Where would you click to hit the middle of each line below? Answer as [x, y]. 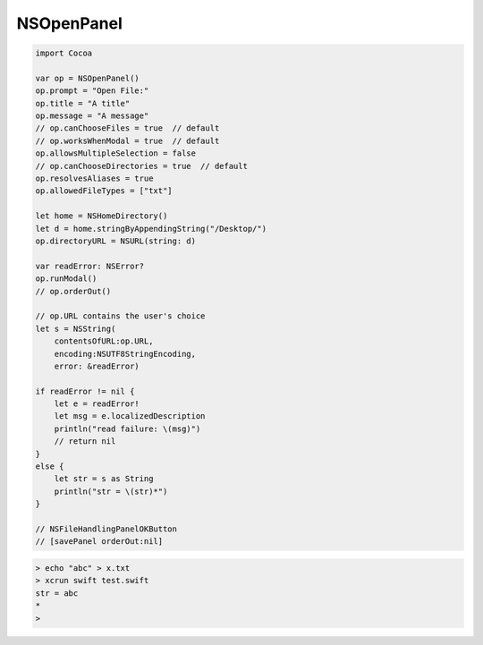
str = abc [57, 593]
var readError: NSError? [90, 266]
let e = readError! [97, 404]
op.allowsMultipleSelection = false [116, 153]
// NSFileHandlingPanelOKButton [106, 529]
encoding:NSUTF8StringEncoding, [125, 354]
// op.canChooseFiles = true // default [127, 128]
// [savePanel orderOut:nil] [99, 542]
